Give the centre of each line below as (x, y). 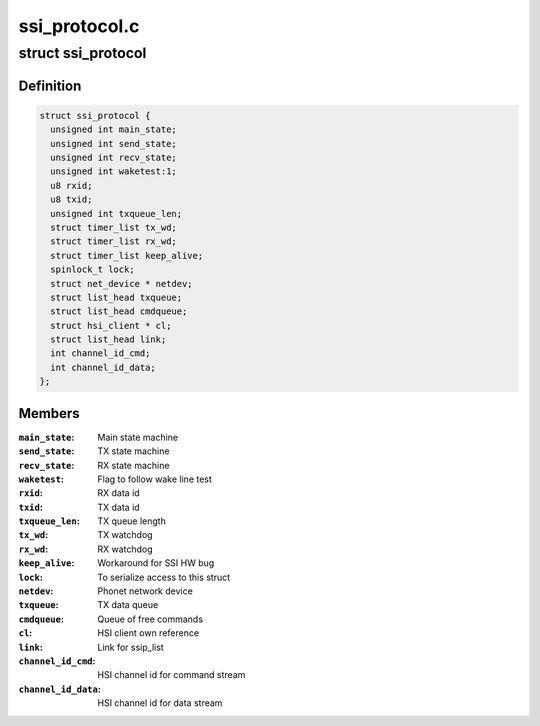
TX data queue (128, 605)
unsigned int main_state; (113, 129)
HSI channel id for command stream (171, 675)
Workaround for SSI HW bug (156, 563)
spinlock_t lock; (92, 269)
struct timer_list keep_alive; (127, 255)
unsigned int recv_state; (113, 157)
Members (49, 413)
